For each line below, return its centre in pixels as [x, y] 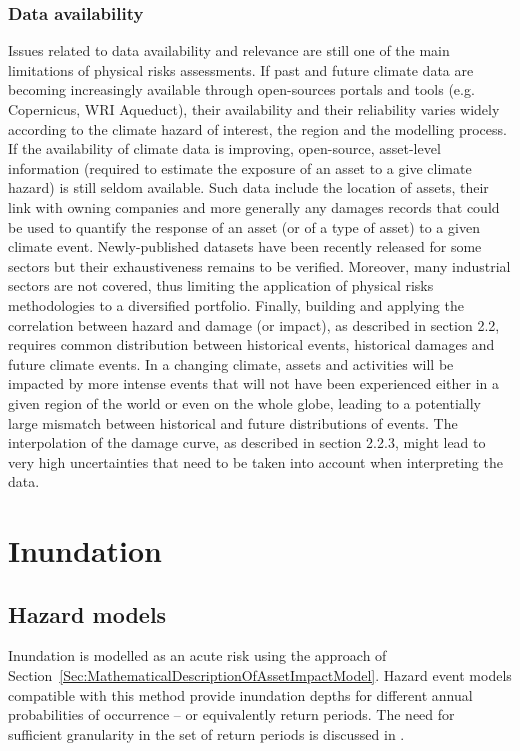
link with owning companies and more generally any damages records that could [254, 206]
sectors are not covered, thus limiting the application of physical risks [221, 285]
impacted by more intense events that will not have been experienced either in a [254, 383]
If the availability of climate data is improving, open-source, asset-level [224, 148]
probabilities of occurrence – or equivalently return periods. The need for [231, 714]
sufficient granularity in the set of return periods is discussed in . [206, 733]
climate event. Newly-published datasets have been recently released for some [245, 246]
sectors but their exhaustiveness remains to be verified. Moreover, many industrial [259, 265]
